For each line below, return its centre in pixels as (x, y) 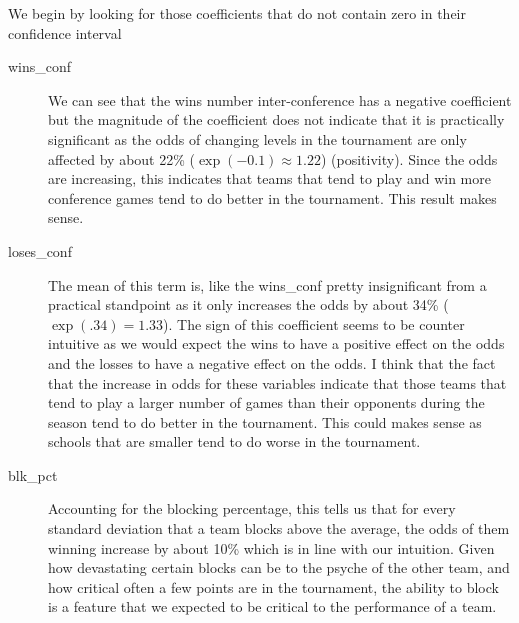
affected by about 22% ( (121, 158)
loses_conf (40, 250)
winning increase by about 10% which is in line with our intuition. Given (271, 547)
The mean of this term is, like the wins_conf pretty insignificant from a (267, 284)
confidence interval (65, 32)
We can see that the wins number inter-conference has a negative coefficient (280, 99)
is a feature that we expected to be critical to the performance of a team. (272, 606)
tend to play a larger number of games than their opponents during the (266, 402)
